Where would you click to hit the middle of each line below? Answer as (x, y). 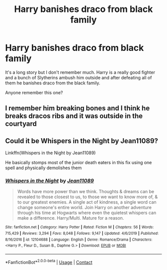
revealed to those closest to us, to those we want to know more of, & (87, 197)
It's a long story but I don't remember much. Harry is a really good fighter (80, 72)
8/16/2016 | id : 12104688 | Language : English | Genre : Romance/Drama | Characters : (79, 240)
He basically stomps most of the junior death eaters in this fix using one (79, 163)
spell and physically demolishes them (43, 168)
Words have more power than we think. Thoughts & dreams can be (86, 192)
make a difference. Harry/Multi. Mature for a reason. (71, 218)
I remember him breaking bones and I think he (78, 108)
